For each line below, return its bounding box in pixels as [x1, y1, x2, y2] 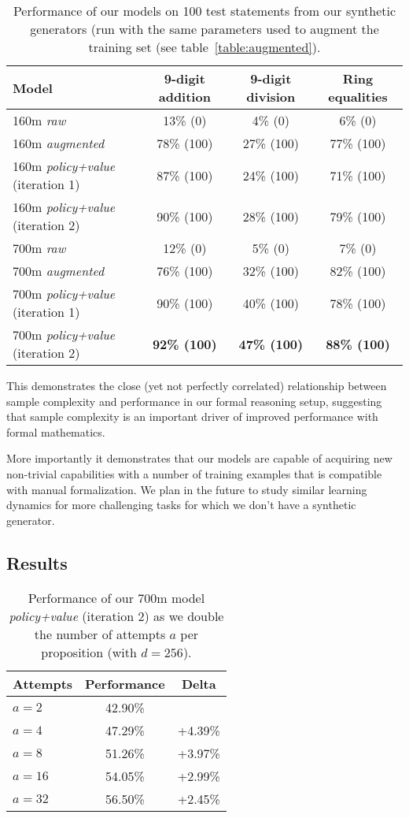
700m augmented [13, 262, 105, 280]
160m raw [13, 111, 66, 129]
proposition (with [41, 642, 137, 661]
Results [6, 550, 68, 574]
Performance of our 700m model [28, 588, 205, 607]
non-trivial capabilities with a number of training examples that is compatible [6, 465, 382, 482]
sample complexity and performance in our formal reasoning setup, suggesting [6, 392, 382, 409]
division [246, 87, 296, 106]
